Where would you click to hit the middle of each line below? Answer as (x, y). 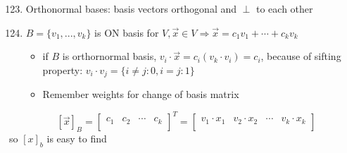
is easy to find (77, 139)
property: (63, 69)
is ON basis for (127, 32)
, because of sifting (301, 56)
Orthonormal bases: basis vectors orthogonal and (131, 8)
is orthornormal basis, (109, 56)
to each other (285, 8)
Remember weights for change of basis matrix (141, 94)
